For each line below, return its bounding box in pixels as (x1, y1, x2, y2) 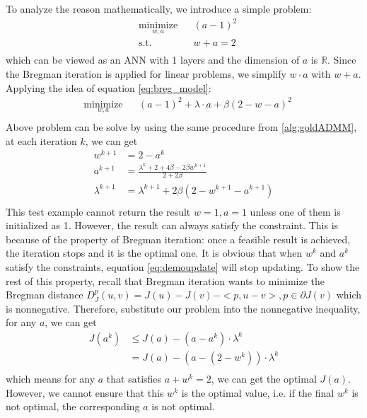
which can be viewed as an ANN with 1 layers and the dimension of (6, 52, 300, 67)
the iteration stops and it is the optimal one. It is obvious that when (6, 245, 303, 260)
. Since (327, 52, 356, 67)
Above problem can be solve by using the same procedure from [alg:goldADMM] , (6, 119, 357, 134)
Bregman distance (6, 287, 83, 302)
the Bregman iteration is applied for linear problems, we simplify (6, 66, 286, 81)
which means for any (6, 371, 95, 385)
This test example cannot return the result (6, 204, 191, 219)
